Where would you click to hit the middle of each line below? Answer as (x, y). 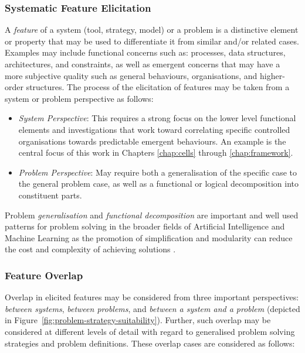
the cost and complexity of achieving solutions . (90, 249)
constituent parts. (50, 195)
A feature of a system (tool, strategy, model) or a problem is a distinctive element (152, 30)
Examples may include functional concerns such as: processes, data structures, (145, 52)
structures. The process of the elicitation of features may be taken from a (158, 87)
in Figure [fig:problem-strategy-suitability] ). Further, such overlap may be (138, 320)
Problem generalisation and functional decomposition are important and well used (152, 215)
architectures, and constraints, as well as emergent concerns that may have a (143, 64)
